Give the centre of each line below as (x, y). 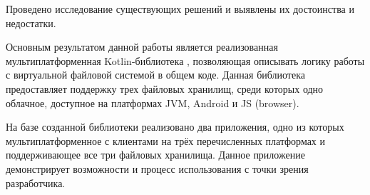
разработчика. (36, 182)
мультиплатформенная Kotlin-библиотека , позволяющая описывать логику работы (185, 60)
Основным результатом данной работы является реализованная (142, 47)
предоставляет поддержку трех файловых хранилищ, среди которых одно (165, 88)
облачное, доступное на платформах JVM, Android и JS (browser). (153, 102)
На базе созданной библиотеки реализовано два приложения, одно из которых (175, 127)
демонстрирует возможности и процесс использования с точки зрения (157, 168)
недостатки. (31, 22)
